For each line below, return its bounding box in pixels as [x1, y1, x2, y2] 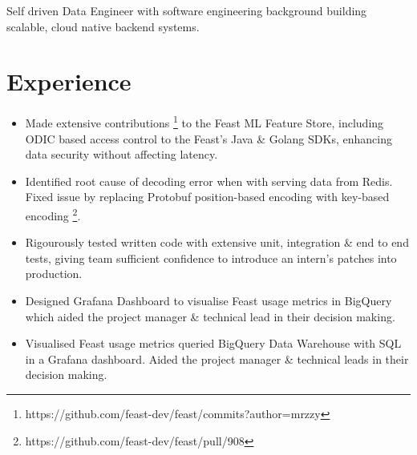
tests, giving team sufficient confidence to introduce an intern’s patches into [25, 249, 397, 266]
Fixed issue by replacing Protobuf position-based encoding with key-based [25, 188, 390, 205]
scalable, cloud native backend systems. [6, 18, 200, 34]
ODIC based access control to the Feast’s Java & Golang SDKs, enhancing [25, 130, 392, 147]
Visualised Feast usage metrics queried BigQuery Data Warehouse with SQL [25, 335, 402, 352]
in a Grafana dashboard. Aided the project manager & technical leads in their [25, 350, 409, 367]
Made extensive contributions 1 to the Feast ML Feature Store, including [25, 112, 384, 131]
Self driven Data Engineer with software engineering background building [6, 2, 367, 18]
